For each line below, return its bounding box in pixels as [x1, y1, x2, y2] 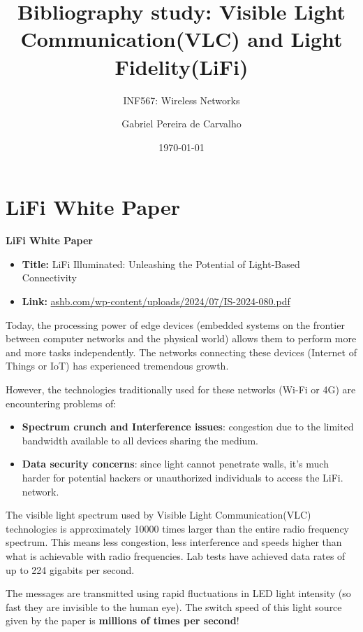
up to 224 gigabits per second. [6, 562, 135, 577]
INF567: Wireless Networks [123, 92, 240, 107]
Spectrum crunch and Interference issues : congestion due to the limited [22, 419, 354, 434]
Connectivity [22, 270, 77, 285]
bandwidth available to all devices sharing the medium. [22, 433, 258, 447]
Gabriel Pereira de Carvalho [121, 116, 242, 131]
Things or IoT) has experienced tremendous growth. [6, 358, 229, 373]
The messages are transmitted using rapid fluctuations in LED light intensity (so [6, 586, 351, 601]
